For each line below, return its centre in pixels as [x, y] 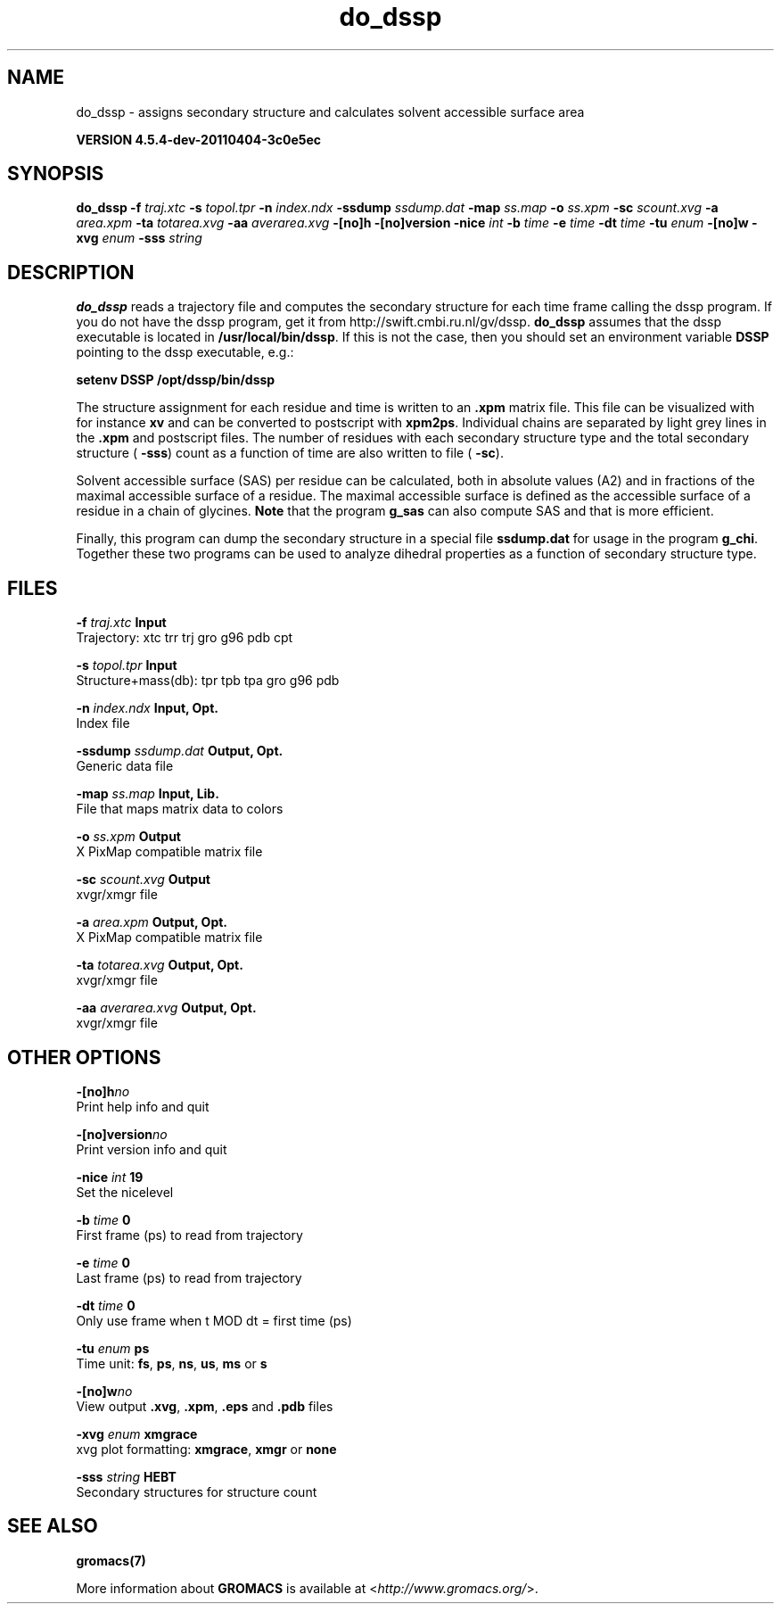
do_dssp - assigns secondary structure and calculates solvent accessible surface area [330, 112]
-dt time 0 [106, 1305]
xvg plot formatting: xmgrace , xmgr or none [206, 1449]
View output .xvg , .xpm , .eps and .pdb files [205, 1406]
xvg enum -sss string [139, 238]
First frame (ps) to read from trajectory [189, 1235]
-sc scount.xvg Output [144, 880]
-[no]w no [104, 1391]
